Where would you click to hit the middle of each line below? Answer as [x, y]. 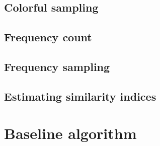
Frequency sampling [57, 66]
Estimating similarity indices [80, 96]
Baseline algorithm [70, 133]
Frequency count [48, 37]
